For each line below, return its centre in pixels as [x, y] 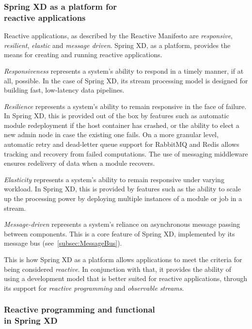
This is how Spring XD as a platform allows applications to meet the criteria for [123, 259]
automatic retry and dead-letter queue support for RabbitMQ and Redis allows [122, 144]
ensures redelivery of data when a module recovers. [79, 163]
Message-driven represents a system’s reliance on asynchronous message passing [122, 224]
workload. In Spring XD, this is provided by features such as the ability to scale [122, 189]
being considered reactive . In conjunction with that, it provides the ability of [118, 269]
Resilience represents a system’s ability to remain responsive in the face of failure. [125, 106]
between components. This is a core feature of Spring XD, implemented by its [119, 233]
